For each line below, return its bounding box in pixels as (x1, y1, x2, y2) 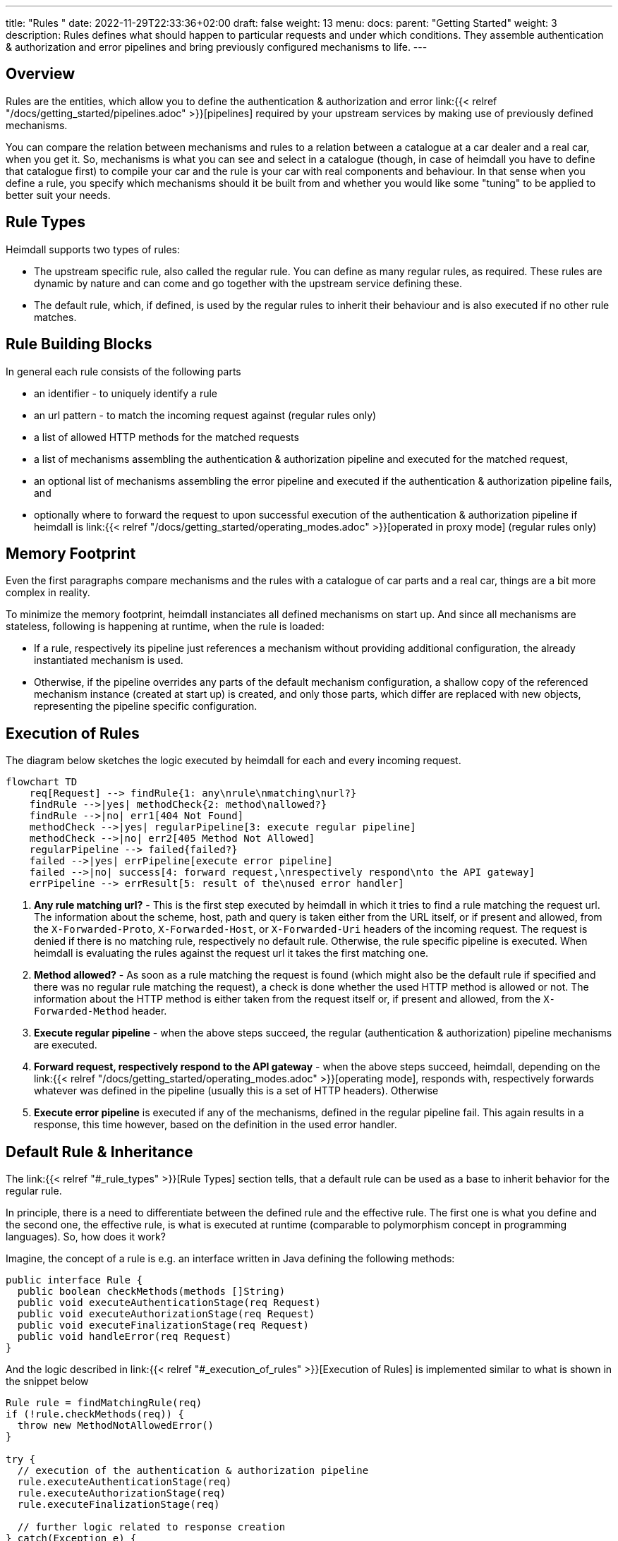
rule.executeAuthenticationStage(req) (17, 1476, 232, 1488)
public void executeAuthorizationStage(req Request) (17, 1308, 315, 1320)
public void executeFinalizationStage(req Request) (17, 1319, 309, 1331)
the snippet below (6, 1375, 89, 1388)
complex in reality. (6, 586, 90, 599)
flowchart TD (6, 776, 78, 788)
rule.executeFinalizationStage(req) (17, 1499, 220, 1511)
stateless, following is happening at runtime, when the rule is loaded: (6, 620, 325, 633)
